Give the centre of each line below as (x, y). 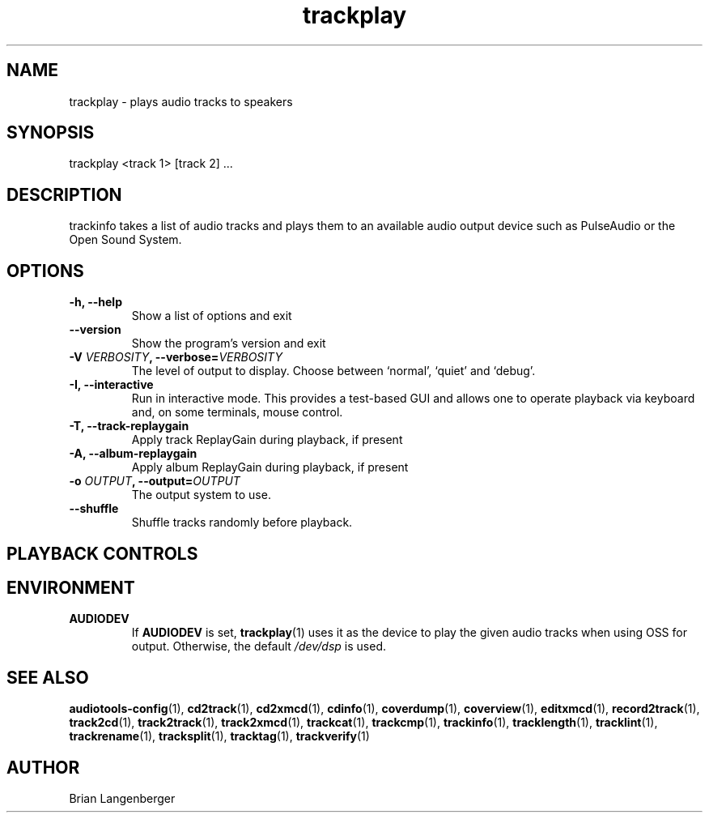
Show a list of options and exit (212, 316)
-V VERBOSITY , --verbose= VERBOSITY (176, 357)
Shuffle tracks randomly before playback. (242, 523)
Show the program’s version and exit (229, 343)
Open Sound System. (125, 240)
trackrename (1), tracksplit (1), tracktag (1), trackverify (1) (219, 736)
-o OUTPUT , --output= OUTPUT (155, 481)
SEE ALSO (48, 677)
